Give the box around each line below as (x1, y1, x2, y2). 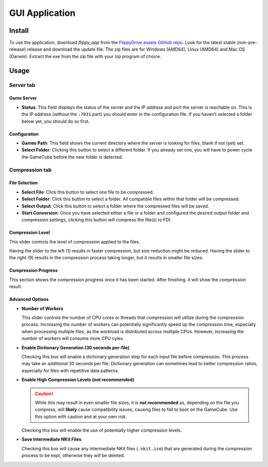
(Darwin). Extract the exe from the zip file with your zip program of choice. (9, 53, 161, 59)
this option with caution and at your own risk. (35, 413, 127, 419)
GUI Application (9, 7, 75, 18)
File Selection (9, 180, 38, 186)
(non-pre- (236, 40, 258, 46)
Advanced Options (9, 296, 49, 303)
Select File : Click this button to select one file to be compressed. (21, 189, 154, 195)
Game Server (9, 95, 37, 101)
